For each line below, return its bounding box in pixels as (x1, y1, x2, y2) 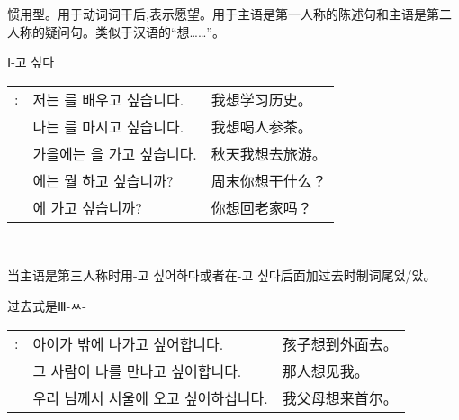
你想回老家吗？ (211, 196, 312, 218)
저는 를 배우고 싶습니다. (32, 88, 184, 110)
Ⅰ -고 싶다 (7, 52, 55, 71)
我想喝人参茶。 (211, 115, 312, 137)
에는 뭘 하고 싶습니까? (32, 169, 174, 191)
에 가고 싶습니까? (32, 196, 142, 218)
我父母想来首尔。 (282, 387, 398, 408)
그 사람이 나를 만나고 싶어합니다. (32, 360, 242, 381)
